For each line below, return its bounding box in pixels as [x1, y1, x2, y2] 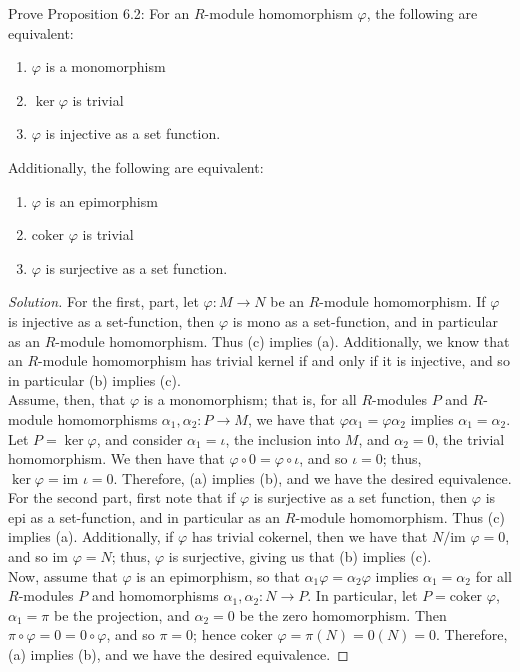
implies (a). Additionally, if [8, 526, 174, 547]
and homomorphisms [91, 585, 219, 606]
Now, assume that [8, 565, 118, 586]
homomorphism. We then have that [8, 448, 225, 469]
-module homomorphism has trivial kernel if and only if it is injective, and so [38, 350, 510, 371]
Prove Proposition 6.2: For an [8, 3, 190, 23]
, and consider [96, 428, 183, 449]
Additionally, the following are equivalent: [8, 156, 264, 177]
